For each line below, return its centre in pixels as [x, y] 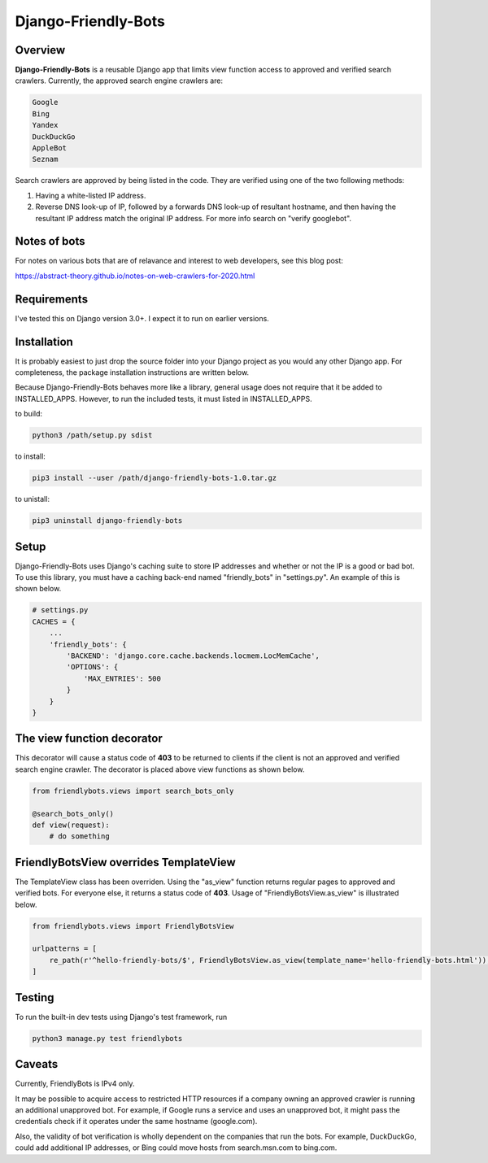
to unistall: [33, 499]
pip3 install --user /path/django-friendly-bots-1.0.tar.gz [155, 478]
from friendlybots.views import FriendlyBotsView [133, 926]
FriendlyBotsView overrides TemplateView [125, 862]
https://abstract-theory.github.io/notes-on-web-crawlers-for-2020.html [135, 276]
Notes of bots [50, 241]
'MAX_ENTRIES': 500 [122, 678]
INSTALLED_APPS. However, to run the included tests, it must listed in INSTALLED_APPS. [163, 399]
